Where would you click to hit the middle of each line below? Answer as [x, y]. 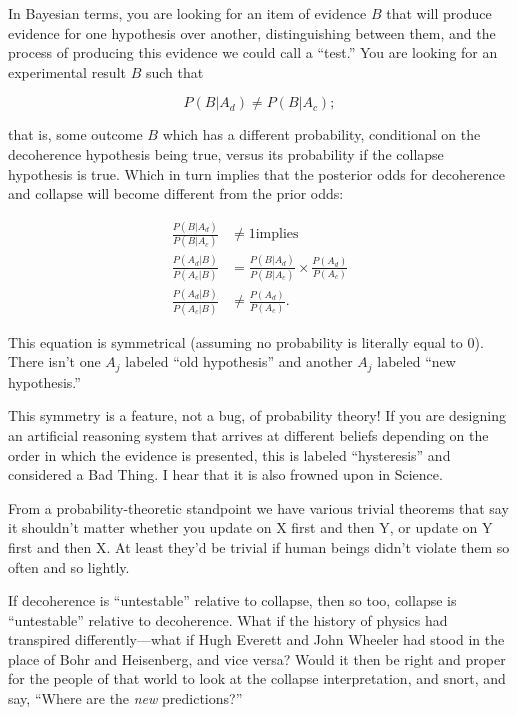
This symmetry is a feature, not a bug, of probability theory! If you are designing [257, 415]
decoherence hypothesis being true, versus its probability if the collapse [226, 153]
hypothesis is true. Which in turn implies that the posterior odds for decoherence [256, 173]
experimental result [67, 71]
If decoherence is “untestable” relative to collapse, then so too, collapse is [232, 600]
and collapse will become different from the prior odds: [176, 193]
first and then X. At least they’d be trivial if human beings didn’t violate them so [259, 546]
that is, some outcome [75, 134]
